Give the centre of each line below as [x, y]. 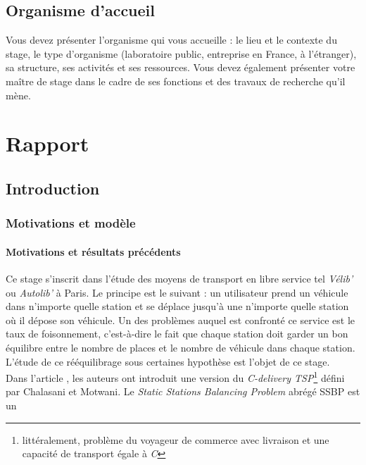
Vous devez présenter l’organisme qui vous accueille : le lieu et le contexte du [171, 40]
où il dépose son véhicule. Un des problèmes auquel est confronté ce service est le [181, 320]
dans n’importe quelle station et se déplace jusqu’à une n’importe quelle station [177, 306]
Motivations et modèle [71, 223]
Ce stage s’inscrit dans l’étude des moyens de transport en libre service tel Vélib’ [179, 278]
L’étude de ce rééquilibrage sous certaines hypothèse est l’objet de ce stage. [168, 361]
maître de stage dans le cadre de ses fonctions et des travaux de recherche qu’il [176, 81]
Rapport [48, 143]
